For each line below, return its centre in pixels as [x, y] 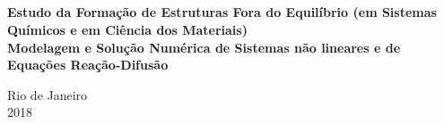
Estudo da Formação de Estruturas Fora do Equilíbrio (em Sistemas [222, 12]
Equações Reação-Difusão [88, 65]
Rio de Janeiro [48, 94]
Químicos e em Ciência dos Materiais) [127, 29]
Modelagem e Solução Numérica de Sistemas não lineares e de [204, 47]
